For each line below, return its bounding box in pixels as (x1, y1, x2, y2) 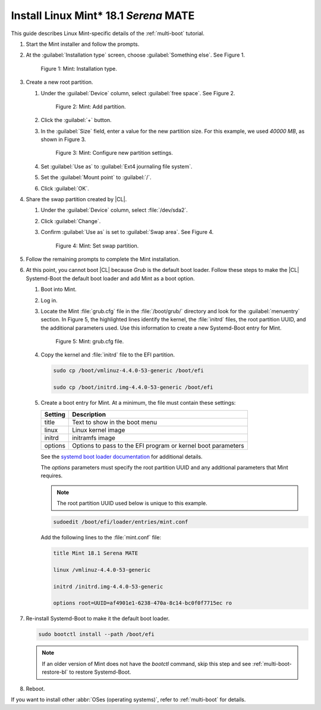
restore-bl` (42, 668, 68, 675)
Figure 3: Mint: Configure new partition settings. (55, 149, 174, 157)
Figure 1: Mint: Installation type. (40, 65, 117, 72)
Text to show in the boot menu (72, 418, 158, 426)
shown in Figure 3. (40, 136, 86, 143)
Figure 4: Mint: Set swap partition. (55, 242, 139, 249)
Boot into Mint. (40, 286, 77, 293)
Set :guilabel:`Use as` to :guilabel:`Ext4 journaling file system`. (40, 162, 193, 170)
